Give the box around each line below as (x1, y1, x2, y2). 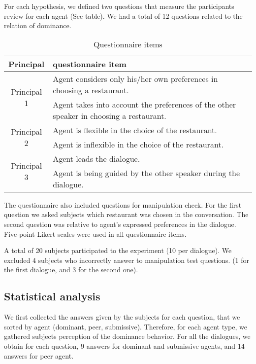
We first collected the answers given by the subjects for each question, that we (4, 312, 240, 322)
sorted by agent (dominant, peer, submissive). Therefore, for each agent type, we (4, 321, 247, 331)
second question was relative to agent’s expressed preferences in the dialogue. (4, 218, 236, 229)
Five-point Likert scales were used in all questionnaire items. (4, 228, 187, 239)
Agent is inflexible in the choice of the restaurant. (53, 138, 224, 150)
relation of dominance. (4, 20, 71, 31)
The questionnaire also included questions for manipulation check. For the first (4, 199, 242, 210)
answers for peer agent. (4, 350, 74, 361)
